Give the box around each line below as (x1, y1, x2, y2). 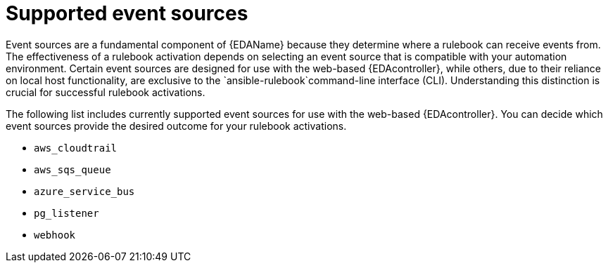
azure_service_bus (34, 185, 135, 197)
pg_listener (34, 207, 99, 219)
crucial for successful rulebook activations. (6, 86, 205, 98)
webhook (34, 229, 76, 241)
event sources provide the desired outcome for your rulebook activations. (6, 119, 347, 132)
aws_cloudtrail (34, 142, 118, 154)
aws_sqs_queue (34, 163, 111, 175)
